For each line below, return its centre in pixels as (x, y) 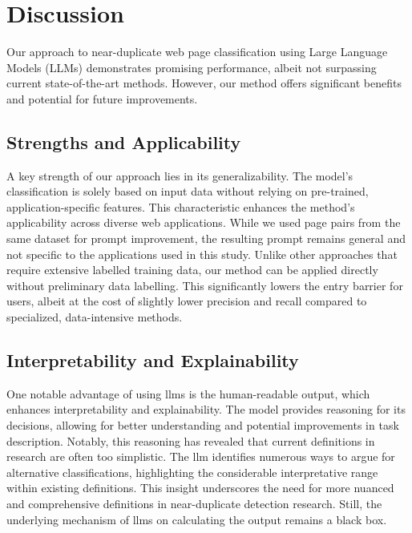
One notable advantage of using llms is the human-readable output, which (188, 393)
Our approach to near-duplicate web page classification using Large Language (197, 52)
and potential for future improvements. (102, 98)
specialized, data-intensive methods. (95, 317)
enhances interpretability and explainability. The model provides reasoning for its (206, 409)
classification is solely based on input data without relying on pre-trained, (188, 191)
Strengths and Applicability (124, 141)
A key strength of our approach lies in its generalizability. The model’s (180, 175)
